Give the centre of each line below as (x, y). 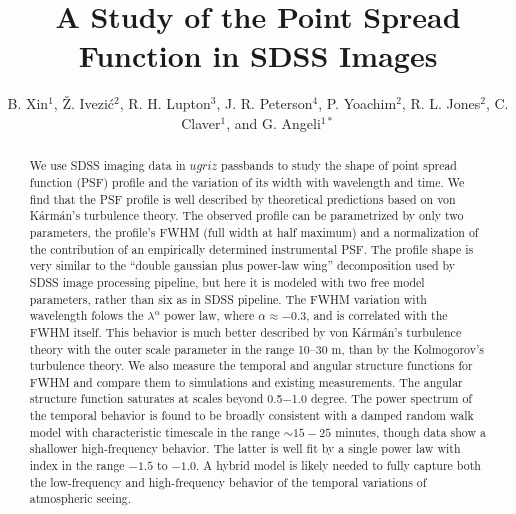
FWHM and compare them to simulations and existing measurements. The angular (246, 381)
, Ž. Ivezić (84, 103)
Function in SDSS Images (258, 55)
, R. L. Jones (441, 103)
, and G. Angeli (273, 122)
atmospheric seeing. (80, 498)
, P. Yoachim (357, 103)
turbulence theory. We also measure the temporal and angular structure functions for (251, 365)
